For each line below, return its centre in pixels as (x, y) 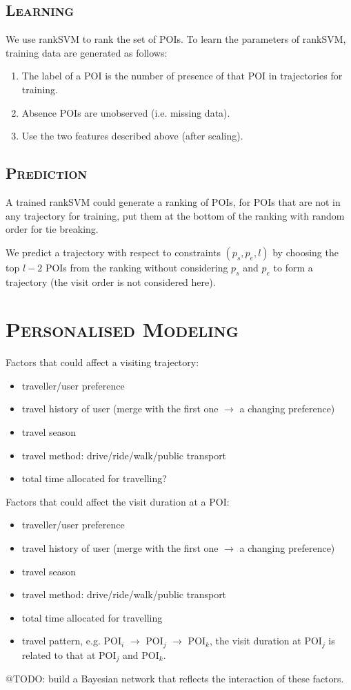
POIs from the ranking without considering (137, 267)
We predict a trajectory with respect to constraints (113, 252)
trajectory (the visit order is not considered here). (111, 281)
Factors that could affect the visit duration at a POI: (118, 501)
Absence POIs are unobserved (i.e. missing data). (126, 112)
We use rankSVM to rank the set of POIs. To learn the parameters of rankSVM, (176, 39)
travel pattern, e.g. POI (71, 641)
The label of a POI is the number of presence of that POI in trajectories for (182, 76)
